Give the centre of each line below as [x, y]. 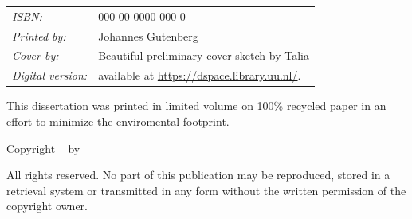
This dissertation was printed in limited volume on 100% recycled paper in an [196, 106]
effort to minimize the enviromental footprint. [118, 121]
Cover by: [35, 55]
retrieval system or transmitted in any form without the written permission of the [206, 190]
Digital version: [50, 75]
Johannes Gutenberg [148, 35]
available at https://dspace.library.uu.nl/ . [200, 75]
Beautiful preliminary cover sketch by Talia [204, 55]
